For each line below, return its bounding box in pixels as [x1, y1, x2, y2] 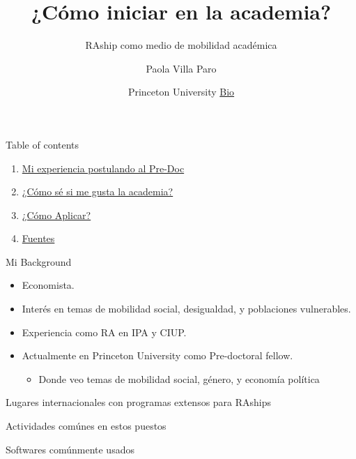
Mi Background [6, 254, 72, 269]
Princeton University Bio [127, 84, 235, 99]
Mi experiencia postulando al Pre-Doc [22, 160, 185, 175]
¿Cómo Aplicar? [22, 207, 91, 222]
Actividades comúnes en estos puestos [6, 419, 167, 433]
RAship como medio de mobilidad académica [85, 38, 277, 52]
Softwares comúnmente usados [6, 442, 134, 456]
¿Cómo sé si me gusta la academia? [22, 184, 173, 199]
